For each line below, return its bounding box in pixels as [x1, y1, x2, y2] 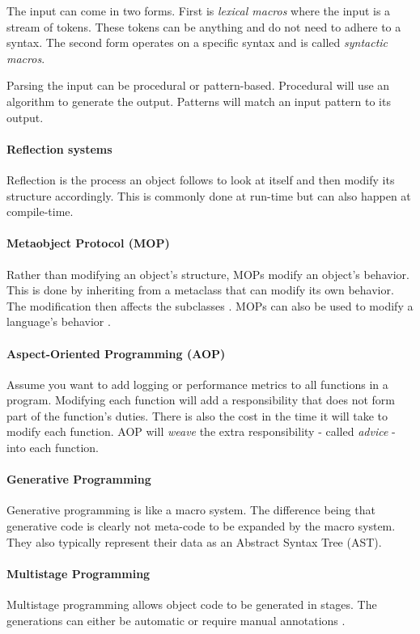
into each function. [6, 439, 99, 456]
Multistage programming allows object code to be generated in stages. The [6, 596, 377, 613]
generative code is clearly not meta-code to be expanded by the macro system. [6, 518, 396, 535]
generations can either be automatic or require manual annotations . [6, 611, 346, 628]
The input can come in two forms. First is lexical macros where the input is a [6, 2, 391, 19]
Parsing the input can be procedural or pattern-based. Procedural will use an [6, 77, 390, 94]
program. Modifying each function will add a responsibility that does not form [6, 391, 395, 408]
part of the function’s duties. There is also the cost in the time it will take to [6, 407, 388, 424]
